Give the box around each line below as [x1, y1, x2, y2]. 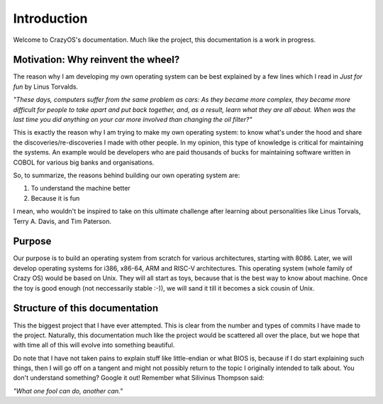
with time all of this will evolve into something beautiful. [13, 341, 175, 349]
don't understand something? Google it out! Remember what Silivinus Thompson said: [13, 374, 265, 382]
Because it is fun [30, 193, 80, 202]
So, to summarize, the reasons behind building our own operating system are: [13, 171, 240, 179]
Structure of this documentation [13, 302, 159, 315]
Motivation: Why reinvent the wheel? [13, 54, 180, 66]
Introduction [13, 11, 88, 26]
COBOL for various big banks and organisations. [13, 158, 155, 167]
